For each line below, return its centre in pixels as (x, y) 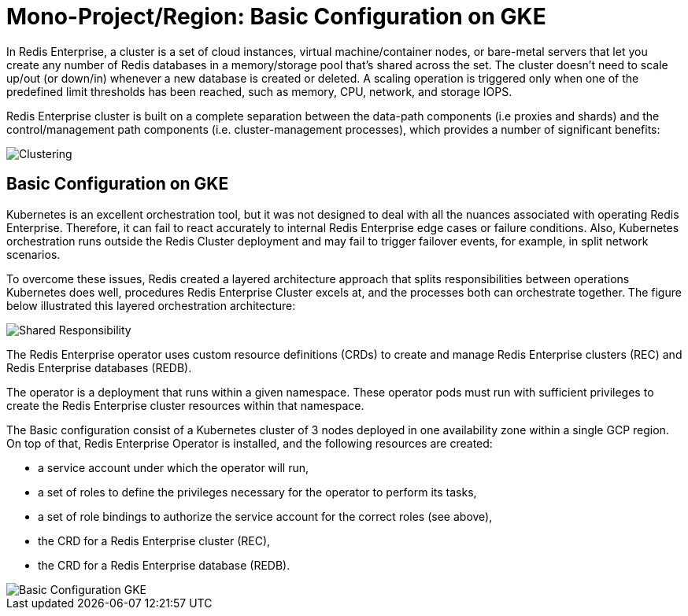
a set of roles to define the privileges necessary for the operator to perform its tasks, (257, 492)
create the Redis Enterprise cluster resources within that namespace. (185, 405)
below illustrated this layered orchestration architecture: (151, 305)
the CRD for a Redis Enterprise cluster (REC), (154, 540)
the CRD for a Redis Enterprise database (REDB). (164, 565)
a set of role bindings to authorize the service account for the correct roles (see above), (265, 516)
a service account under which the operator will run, (174, 467)
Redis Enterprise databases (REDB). (99, 367)
